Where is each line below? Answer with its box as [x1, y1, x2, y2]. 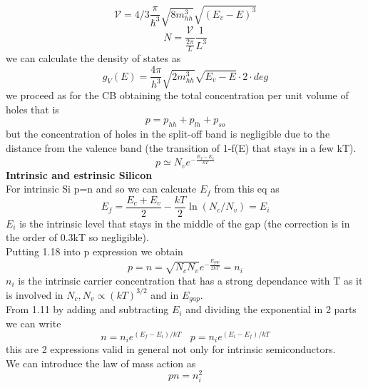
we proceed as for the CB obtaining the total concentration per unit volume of [6, 88, 349, 103]
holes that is [6, 101, 59, 116]
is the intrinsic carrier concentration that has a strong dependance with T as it [18, 272, 363, 287]
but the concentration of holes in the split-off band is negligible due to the [6, 126, 330, 141]
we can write [6, 315, 61, 330]
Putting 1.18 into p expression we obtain [6, 244, 183, 258]
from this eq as [214, 181, 280, 196]
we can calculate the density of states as [6, 51, 181, 66]
